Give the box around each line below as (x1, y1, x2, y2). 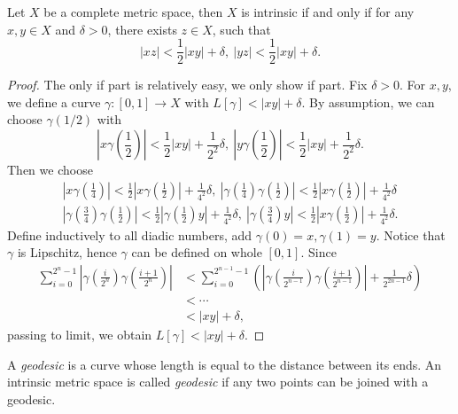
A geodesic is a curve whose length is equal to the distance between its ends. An (7, 355, 442, 373)
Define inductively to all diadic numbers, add (7, 225, 252, 244)
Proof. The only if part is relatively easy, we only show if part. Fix (7, 75, 368, 94)
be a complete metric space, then (43, 3, 223, 20)
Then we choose (7, 160, 93, 179)
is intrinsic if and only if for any (241, 3, 415, 20)
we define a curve (7, 92, 101, 111)
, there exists (107, 20, 177, 38)
